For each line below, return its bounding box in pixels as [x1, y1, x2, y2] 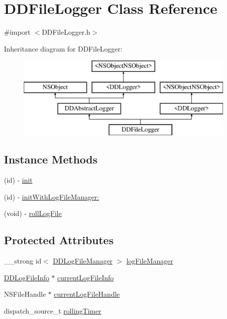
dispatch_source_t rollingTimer [4, 306, 101, 316]
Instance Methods [4, 152, 97, 167]
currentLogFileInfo [57, 272, 114, 282]
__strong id [4, 256, 42, 266]
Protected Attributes [4, 232, 114, 248]
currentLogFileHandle [53, 289, 120, 299]
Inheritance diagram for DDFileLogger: [4, 43, 123, 53]
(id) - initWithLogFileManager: [4, 191, 99, 202]
